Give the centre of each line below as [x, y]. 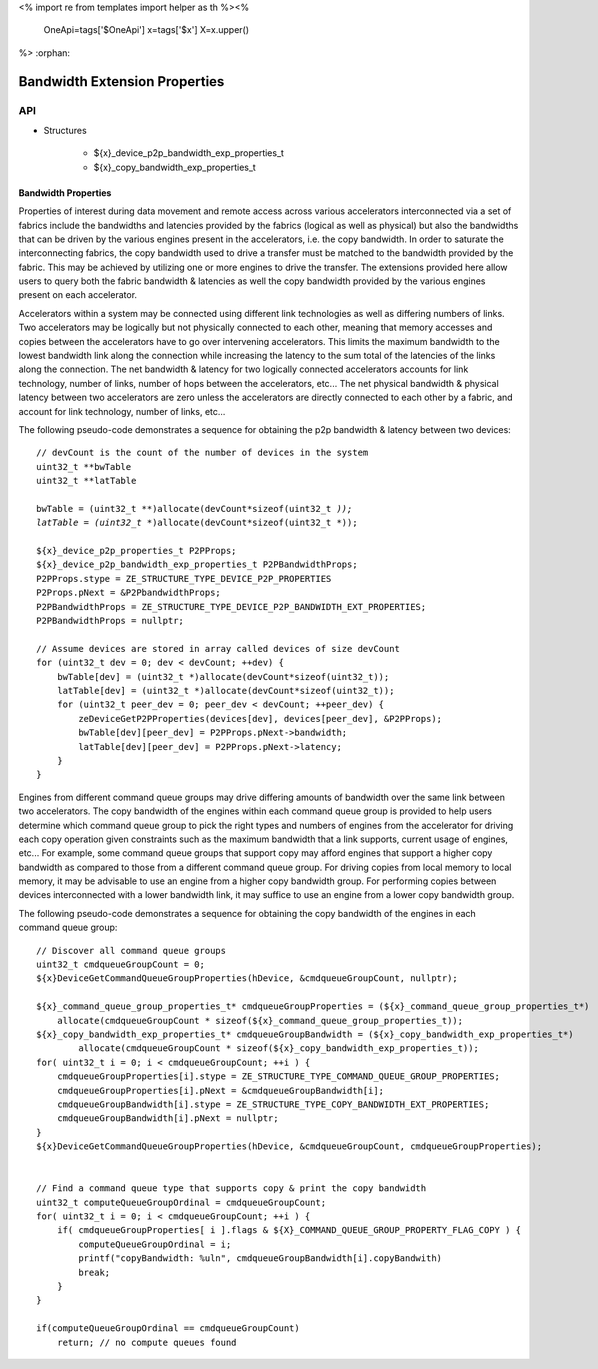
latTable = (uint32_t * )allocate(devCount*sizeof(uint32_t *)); [197, 523]
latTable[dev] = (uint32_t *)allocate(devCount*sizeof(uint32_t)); [225, 690]
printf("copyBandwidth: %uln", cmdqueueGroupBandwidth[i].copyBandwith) [260, 1258]
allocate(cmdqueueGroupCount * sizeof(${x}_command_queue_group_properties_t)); [260, 1020]
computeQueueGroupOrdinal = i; [155, 1244]
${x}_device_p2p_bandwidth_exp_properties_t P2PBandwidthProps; [197, 564]
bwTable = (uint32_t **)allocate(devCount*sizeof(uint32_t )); [194, 508]
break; [94, 1272]
